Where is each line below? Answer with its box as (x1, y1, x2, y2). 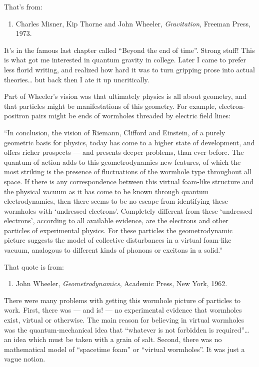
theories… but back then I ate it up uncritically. (4, 74, 149, 84)
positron (4, 110, 29, 121)
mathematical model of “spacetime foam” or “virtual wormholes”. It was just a (4, 344, 245, 354)
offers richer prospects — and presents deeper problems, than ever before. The (4, 147, 244, 157)
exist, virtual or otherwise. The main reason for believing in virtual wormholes (4, 315, 244, 325)
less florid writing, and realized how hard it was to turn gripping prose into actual (4, 64, 255, 74)
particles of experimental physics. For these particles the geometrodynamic (4, 225, 233, 235)
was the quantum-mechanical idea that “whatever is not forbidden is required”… (4, 324, 249, 335)
